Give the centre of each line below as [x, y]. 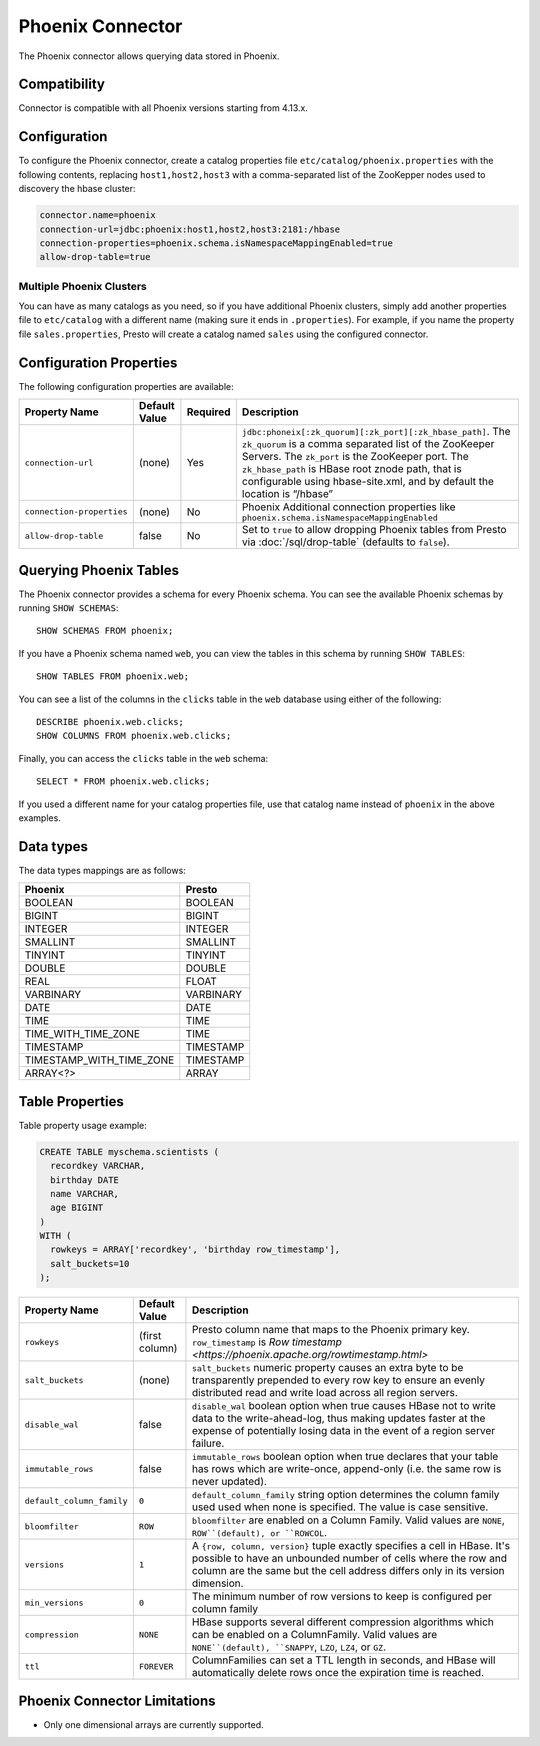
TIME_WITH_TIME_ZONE [82, 1034]
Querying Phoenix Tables [99, 570]
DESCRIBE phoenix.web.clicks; [110, 721]
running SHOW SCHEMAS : [68, 608]
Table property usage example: [82, 1125]
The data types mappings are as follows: [102, 870]
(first [150, 1336]
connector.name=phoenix [98, 215]
